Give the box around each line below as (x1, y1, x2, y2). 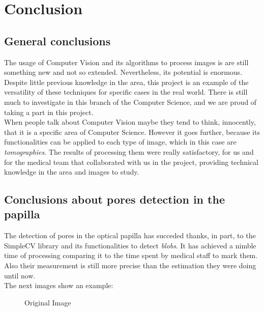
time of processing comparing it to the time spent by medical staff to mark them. (4, 250, 258, 261)
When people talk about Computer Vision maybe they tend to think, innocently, (4, 117, 256, 127)
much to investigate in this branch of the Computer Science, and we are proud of (4, 96, 257, 107)
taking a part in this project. (4, 106, 94, 117)
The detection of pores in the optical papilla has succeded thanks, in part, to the (4, 230, 256, 241)
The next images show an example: (4, 280, 113, 291)
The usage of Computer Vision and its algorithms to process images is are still (4, 56, 249, 67)
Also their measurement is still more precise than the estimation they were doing (4, 260, 256, 271)
